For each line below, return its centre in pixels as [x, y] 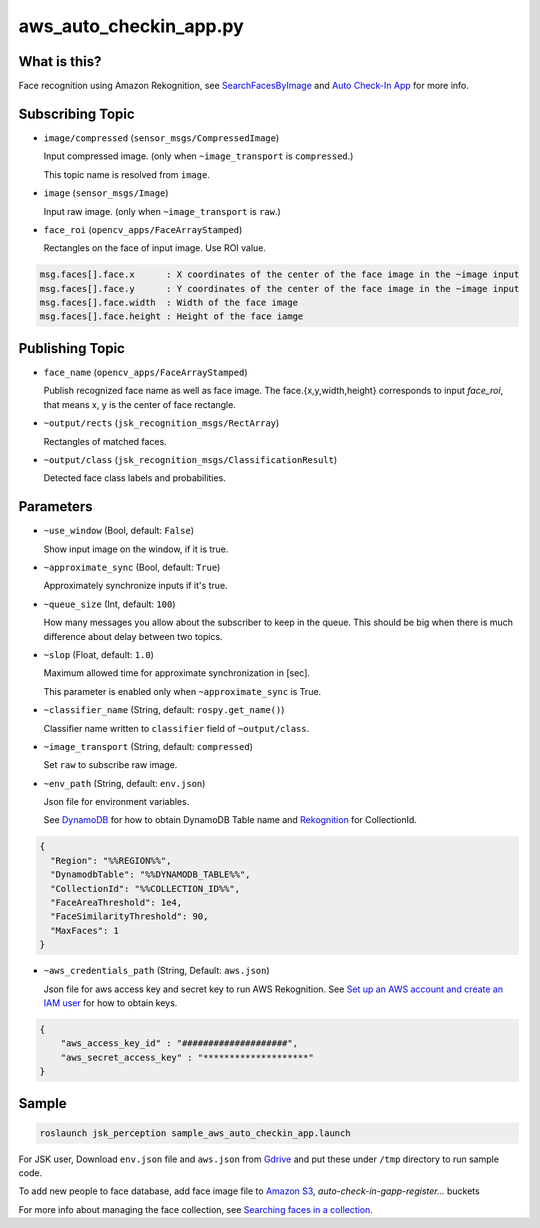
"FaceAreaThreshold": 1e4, [116, 903]
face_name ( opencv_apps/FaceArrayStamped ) [146, 372]
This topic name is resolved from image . [126, 174]
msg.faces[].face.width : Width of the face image [169, 303]
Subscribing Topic [76, 113]
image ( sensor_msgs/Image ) [106, 193]
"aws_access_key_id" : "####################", [179, 1043]
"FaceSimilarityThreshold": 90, [129, 916]
